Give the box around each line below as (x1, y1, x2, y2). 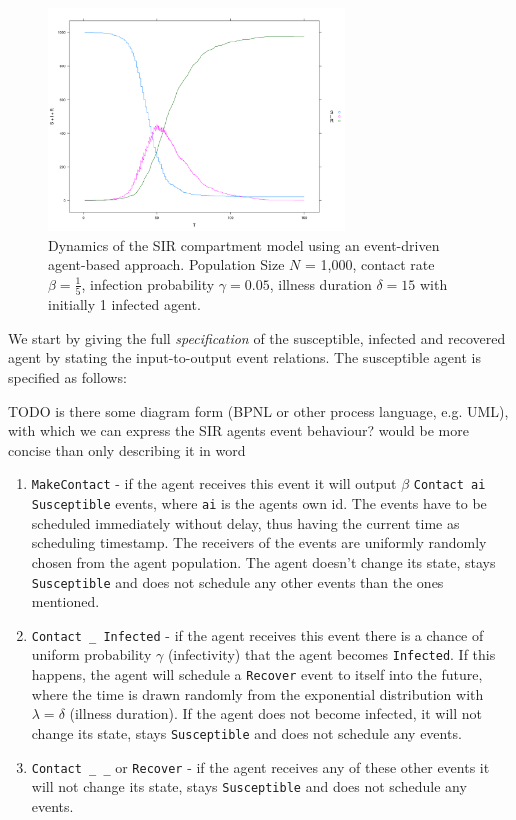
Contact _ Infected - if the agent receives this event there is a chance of (31, 624, 484, 645)
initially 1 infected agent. (48, 294, 201, 315)
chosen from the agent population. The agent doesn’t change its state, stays (31, 551, 496, 572)
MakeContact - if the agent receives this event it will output (31, 473, 397, 494)
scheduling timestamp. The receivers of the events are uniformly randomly (31, 532, 487, 553)
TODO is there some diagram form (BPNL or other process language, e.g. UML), (8, 400, 509, 421)
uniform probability (31, 644, 152, 665)
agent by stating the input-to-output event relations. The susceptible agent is (8, 347, 481, 368)
